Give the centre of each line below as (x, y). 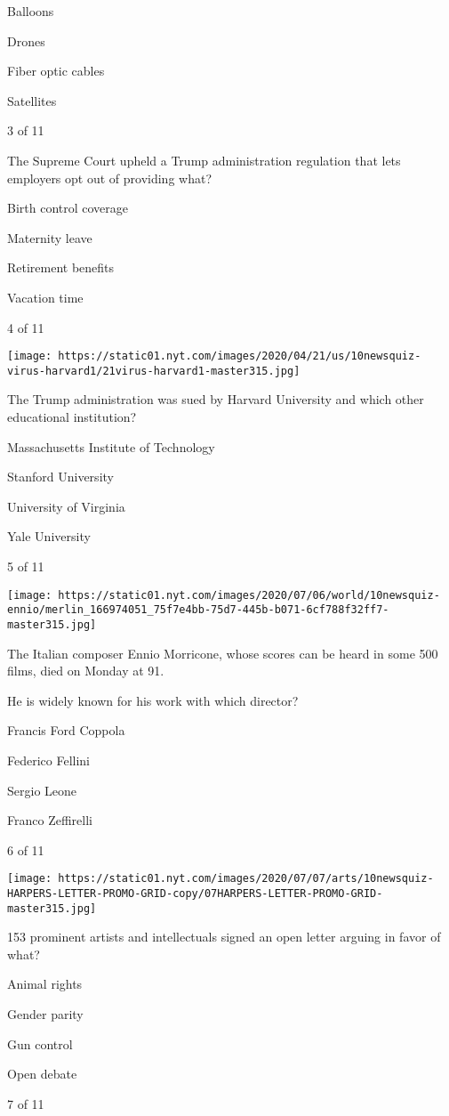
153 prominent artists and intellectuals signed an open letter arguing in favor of (224, 937)
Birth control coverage (68, 208)
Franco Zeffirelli (50, 820)
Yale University (49, 536)
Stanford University (60, 477)
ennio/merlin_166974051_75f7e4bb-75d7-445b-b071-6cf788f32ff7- (198, 610)
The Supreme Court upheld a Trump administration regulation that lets (204, 160)
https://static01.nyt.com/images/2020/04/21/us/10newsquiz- (240, 356)
